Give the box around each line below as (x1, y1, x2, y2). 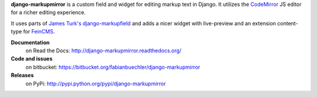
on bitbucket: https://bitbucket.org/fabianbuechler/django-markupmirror (25, 63, 201, 71)
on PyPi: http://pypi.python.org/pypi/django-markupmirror (25, 80, 166, 87)
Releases (11, 72, 34, 79)
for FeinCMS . (23, 28, 55, 35)
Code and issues (11, 55, 53, 62)
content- (276, 19, 299, 26)
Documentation (11, 39, 50, 46)
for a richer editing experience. (11, 9, 86, 16)
